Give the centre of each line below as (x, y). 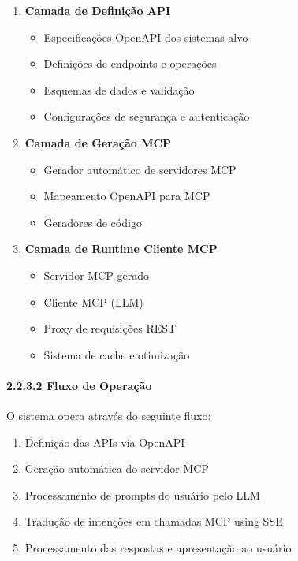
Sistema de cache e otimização (117, 354)
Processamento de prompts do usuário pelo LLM (142, 494)
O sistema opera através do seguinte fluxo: (109, 416)
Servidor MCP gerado (96, 275)
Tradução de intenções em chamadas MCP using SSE (154, 521)
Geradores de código (93, 222)
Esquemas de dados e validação (119, 89)
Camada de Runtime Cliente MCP (121, 249)
